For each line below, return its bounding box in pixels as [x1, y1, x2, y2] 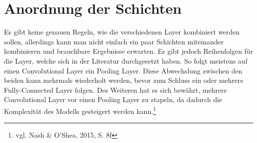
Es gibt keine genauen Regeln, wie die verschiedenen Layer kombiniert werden [4, 27, 240, 37]
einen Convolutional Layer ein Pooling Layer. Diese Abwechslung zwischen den [4, 65, 243, 75]
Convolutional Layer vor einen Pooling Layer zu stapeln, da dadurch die [4, 94, 222, 105]
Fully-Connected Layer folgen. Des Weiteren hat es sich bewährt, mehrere [4, 84, 227, 95]
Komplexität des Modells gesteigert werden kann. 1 [4, 104, 156, 116]
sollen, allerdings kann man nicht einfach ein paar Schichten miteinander [4, 36, 224, 46]
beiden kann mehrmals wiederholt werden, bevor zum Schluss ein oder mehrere [4, 75, 244, 85]
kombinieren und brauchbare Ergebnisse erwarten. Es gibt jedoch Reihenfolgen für [4, 46, 253, 56]
